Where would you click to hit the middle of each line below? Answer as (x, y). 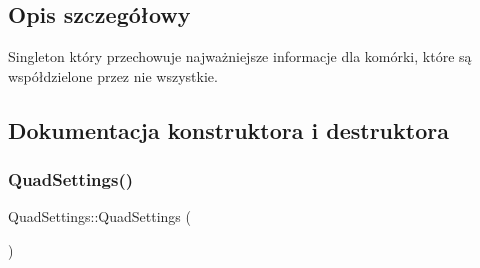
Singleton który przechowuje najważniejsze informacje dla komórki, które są (240, 56)
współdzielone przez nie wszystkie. (113, 75)
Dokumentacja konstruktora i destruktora (228, 129)
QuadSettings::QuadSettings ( (99, 216)
